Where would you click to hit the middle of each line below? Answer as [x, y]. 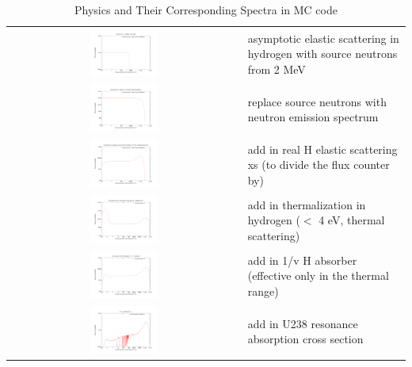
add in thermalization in [307, 204]
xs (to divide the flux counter [319, 164]
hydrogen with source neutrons [322, 54]
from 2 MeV [277, 69]
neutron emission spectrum [313, 117]
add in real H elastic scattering [322, 149]
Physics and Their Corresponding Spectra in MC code [206, 10]
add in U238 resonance [303, 323]
